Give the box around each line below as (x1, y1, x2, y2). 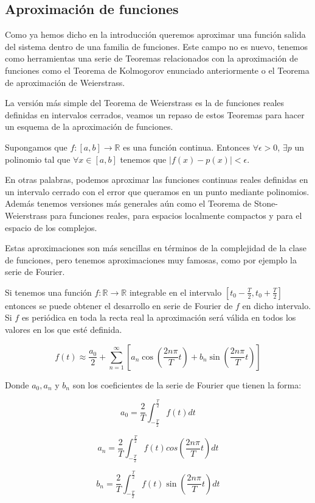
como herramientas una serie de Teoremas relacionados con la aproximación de (5, 52, 298, 65)
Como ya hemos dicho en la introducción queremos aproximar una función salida (5, 28, 306, 41)
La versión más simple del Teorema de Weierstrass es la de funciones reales (5, 96, 285, 109)
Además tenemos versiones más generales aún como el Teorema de (5, 197, 252, 210)
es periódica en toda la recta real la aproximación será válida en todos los (21, 311, 296, 324)
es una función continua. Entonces (123, 140, 251, 153)
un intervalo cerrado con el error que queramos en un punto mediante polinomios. (5, 185, 310, 198)
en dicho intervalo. (242, 299, 311, 312)
